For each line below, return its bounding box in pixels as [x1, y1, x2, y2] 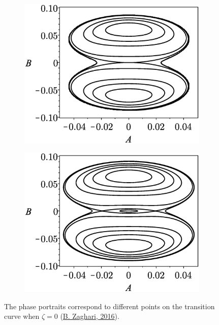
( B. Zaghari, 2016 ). [60, 311, 119, 321]
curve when [4, 311, 40, 321]
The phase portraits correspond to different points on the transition [4, 301, 215, 311]
